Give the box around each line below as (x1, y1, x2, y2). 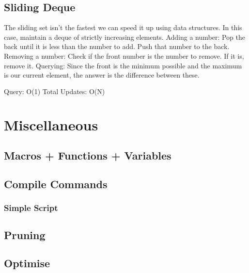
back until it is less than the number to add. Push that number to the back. (4, 41, 230, 51)
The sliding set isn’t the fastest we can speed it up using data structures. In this (4, 22, 242, 32)
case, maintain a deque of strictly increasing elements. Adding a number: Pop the (4, 32, 245, 42)
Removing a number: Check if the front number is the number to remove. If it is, (4, 50, 244, 61)
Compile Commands (4, 176, 108, 191)
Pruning (4, 227, 46, 242)
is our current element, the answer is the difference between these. (4, 70, 200, 80)
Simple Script (4, 202, 58, 214)
